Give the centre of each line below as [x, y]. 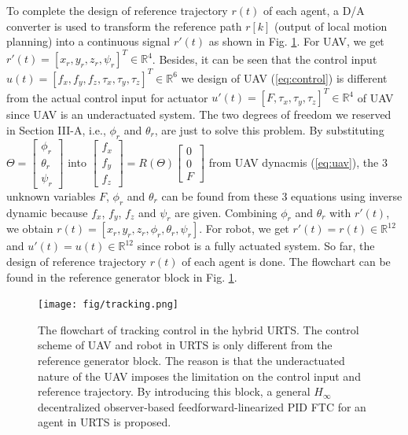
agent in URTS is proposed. [105, 422]
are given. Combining [226, 212]
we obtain [30, 229]
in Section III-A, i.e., [56, 129]
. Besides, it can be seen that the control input [265, 59]
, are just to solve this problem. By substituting [269, 129]
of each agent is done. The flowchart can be [286, 262]
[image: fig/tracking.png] [108, 305]
